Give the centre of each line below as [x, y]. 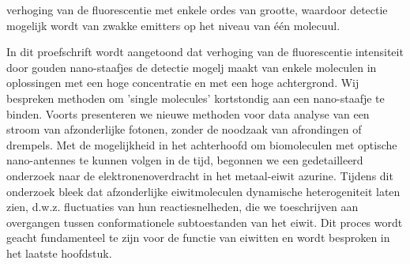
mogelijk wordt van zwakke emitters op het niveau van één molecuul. [173, 25]
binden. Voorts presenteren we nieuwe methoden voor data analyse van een [188, 113]
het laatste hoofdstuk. [59, 253]
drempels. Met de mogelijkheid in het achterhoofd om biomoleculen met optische [202, 144]
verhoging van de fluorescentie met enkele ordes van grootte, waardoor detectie [197, 9]
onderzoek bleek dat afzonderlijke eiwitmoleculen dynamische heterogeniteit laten [203, 191]
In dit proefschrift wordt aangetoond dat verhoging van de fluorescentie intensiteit [205, 52]
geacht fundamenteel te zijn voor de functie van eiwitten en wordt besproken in [198, 238]
